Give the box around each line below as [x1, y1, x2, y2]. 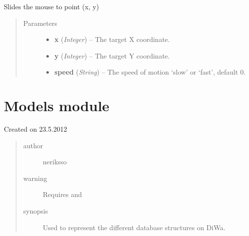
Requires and [42, 189, 82, 199]
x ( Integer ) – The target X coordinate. [54, 34, 170, 44]
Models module [4, 96, 109, 116]
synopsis [23, 206, 48, 216]
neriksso [42, 157, 67, 167]
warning [23, 173, 47, 183]
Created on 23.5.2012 [4, 124, 67, 134]
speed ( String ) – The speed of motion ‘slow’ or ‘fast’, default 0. [54, 67, 246, 77]
